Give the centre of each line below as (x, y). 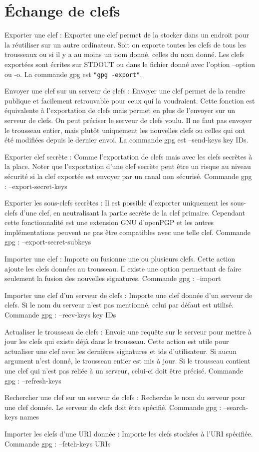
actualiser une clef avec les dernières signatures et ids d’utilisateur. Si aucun (121, 351)
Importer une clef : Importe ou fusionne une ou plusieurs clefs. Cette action (120, 259)
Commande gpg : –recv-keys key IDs (60, 315)
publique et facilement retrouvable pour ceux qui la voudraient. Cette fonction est (130, 100)
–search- (236, 407)
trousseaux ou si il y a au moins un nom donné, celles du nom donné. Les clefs (125, 54)
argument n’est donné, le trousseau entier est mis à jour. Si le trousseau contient (128, 361)
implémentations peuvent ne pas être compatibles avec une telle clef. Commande (128, 232)
